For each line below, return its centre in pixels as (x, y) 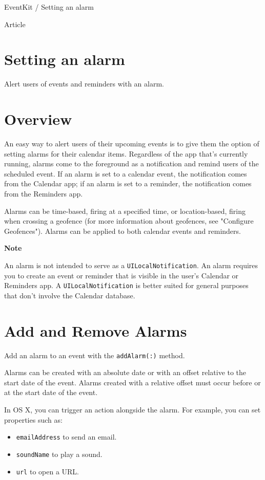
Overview (38, 119)
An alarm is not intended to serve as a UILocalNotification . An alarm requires (131, 265)
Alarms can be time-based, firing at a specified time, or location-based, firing (125, 211)
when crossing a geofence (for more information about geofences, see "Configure (129, 221)
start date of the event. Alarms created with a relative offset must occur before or (132, 382)
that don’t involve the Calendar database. (70, 295)
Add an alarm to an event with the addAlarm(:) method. (95, 355)
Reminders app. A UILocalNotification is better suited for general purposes (126, 285)
